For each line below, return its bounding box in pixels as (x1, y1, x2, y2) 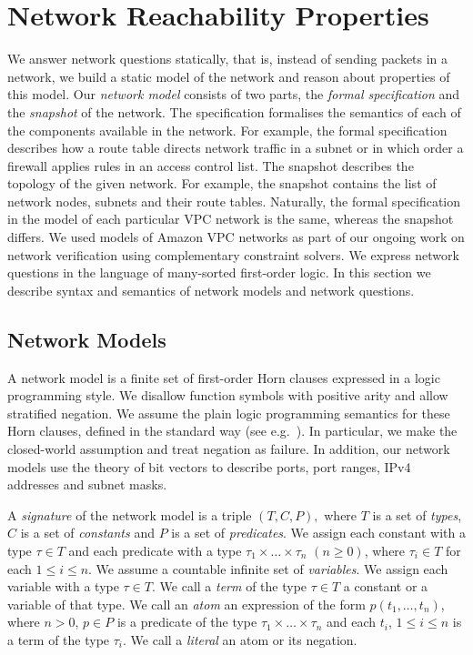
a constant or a (343, 577, 428, 596)
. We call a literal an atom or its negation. (123, 630, 357, 649)
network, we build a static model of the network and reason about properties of (7, 66, 450, 86)
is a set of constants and (20, 523, 155, 542)
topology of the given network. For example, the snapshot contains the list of (7, 174, 437, 193)
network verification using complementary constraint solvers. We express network (7, 245, 459, 264)
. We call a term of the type (152, 577, 307, 596)
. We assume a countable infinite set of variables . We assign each (88, 559, 448, 578)
